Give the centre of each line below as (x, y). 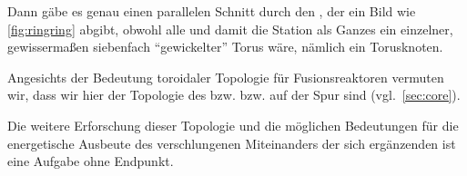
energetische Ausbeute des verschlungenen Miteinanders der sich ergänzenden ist (232, 143)
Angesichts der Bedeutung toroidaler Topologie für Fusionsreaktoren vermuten (226, 77)
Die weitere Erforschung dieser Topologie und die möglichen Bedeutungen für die (233, 125)
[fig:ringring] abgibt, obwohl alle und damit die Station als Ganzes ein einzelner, (230, 29)
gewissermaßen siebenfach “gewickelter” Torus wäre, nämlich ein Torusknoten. (225, 47)
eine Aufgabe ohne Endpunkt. (91, 161)
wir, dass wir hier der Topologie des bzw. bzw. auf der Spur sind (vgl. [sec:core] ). (234, 95)
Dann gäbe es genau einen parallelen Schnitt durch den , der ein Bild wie (212, 11)
